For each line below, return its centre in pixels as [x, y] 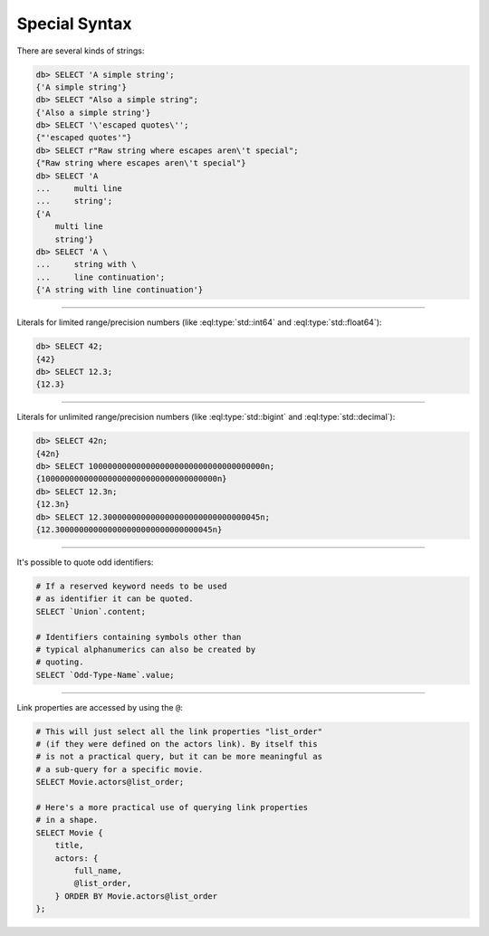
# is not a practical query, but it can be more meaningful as [179, 757]
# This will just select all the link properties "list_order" [179, 731]
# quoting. [60, 662]
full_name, [98, 870]
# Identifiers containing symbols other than [139, 637]
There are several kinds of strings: [81, 51]
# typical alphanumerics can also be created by [146, 649]
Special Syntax [74, 24]
